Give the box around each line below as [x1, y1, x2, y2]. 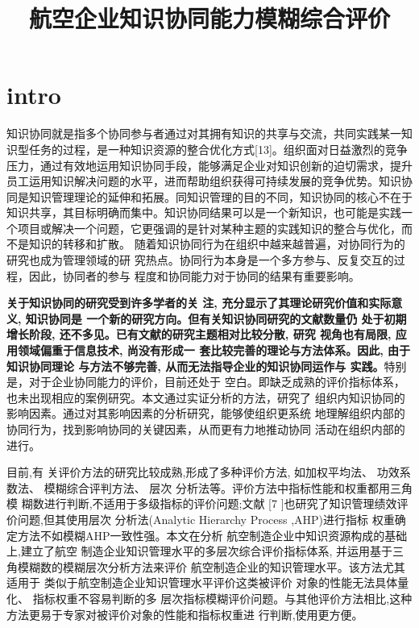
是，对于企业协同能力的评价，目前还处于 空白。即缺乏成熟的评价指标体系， [6, 373, 405, 390]
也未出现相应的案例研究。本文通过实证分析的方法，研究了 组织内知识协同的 [6, 389, 405, 405]
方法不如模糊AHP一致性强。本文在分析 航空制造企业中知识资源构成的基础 [17, 526, 408, 543]
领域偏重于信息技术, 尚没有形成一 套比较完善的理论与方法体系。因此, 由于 [17, 342, 411, 359]
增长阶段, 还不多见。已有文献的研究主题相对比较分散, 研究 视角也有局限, [6, 326, 392, 343]
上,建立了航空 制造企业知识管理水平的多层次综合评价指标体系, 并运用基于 [6, 543, 393, 559]
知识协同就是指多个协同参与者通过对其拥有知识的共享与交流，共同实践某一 [6, 125, 401, 142]
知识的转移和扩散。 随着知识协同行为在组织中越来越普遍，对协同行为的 [28, 235, 405, 252]
